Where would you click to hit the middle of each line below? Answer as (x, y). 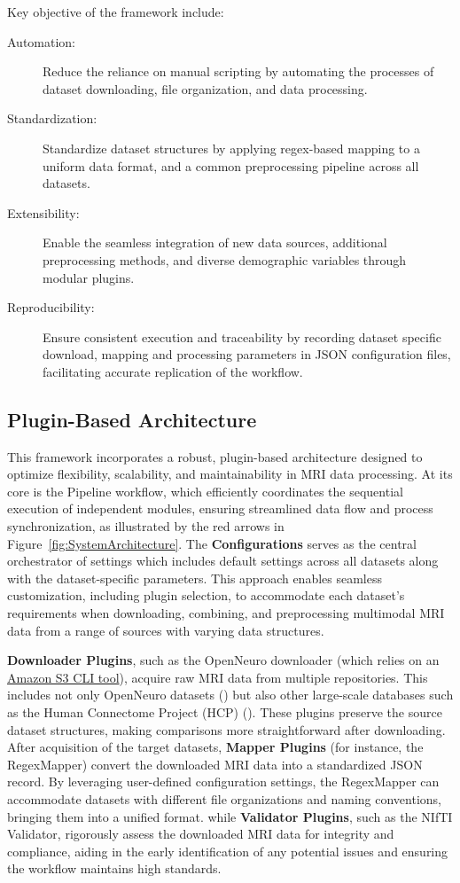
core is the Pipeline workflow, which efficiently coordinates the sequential (205, 491)
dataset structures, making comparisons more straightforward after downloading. (226, 729)
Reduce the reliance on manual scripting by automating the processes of (238, 71)
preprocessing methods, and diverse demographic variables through (225, 259)
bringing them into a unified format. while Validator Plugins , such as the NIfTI (230, 816)
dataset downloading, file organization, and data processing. (205, 88)
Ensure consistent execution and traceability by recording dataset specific (242, 336)
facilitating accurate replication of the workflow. (173, 371)
